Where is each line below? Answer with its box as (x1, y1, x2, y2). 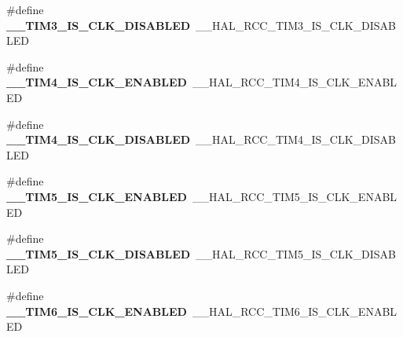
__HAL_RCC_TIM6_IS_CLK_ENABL (192, 302, 398, 319)
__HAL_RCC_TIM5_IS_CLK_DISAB (196, 245, 397, 262)
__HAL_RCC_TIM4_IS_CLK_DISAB (196, 131, 397, 148)
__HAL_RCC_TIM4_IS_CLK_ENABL (192, 74, 398, 90)
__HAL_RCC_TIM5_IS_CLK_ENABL (192, 188, 398, 204)
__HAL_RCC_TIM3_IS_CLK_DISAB (196, 16, 397, 33)
